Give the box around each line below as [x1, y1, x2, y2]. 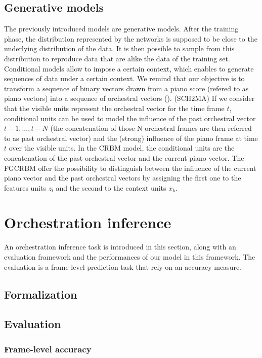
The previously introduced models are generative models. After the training [4, 23, 239, 34]
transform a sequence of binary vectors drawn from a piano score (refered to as [4, 83, 249, 93]
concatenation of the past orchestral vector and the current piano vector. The [4, 152, 244, 163]
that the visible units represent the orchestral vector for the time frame [4, 102, 225, 113]
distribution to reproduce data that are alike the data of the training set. [4, 53, 230, 63]
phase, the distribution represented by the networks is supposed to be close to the [4, 33, 257, 44]
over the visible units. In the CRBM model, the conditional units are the [9, 142, 235, 153]
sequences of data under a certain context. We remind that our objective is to [4, 73, 245, 84]
